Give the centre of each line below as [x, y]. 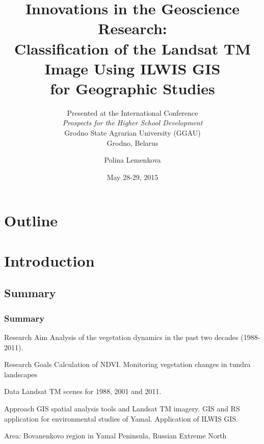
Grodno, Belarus [133, 142]
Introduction [49, 260]
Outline [31, 220]
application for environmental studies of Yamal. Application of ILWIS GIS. [121, 418]
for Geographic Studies [133, 88]
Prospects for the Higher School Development [133, 123]
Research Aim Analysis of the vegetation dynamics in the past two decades [121, 337]
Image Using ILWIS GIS [133, 68]
